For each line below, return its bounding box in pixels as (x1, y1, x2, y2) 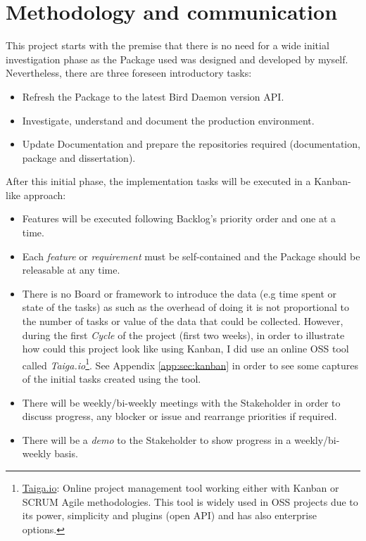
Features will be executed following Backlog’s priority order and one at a (22, 211, 336, 226)
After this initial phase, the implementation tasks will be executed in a (6, 174, 311, 189)
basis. (54, 446, 78, 461)
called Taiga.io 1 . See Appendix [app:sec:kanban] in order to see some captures (22, 355, 358, 372)
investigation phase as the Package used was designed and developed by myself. (6, 51, 348, 66)
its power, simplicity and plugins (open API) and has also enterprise (22, 508, 317, 523)
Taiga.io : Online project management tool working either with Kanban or (22, 480, 339, 495)
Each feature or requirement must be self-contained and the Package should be (22, 248, 360, 263)
